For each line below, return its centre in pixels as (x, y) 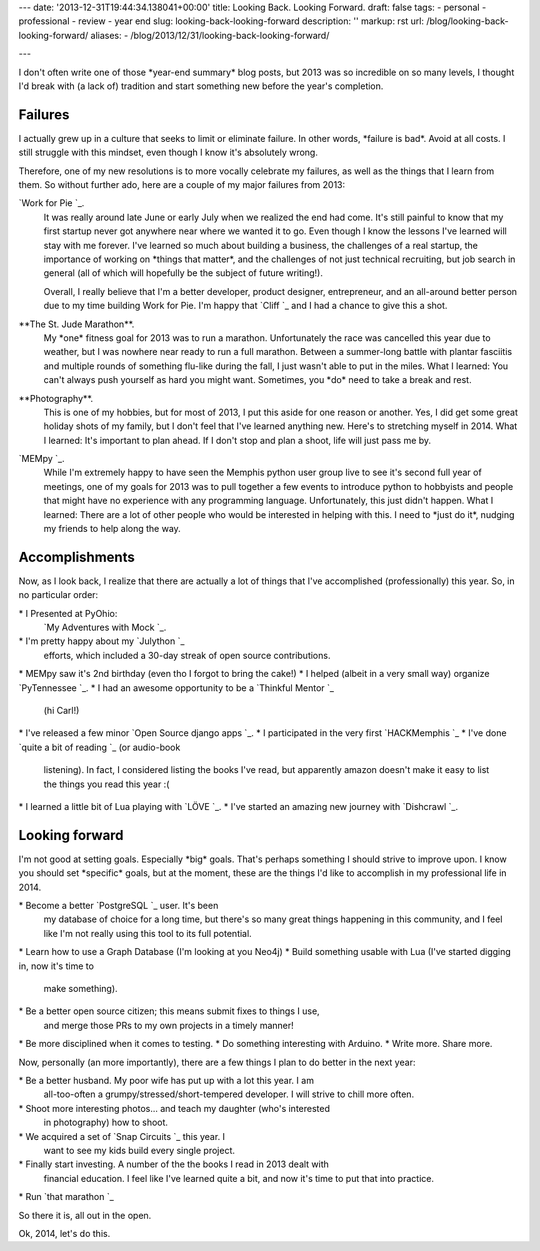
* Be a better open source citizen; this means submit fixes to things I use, (169, 1011)
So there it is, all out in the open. (85, 1215)
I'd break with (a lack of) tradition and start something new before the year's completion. (201, 86)
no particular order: (58, 595)
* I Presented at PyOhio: (68, 613)
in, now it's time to (56, 966)
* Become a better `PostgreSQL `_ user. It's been (118, 906)
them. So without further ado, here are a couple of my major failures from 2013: (182, 185)
